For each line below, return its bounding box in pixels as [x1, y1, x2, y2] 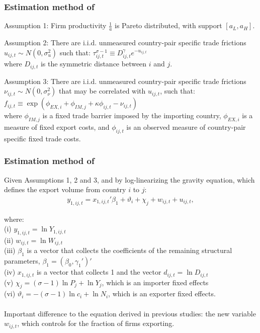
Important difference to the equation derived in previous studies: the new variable [4, 308, 256, 318]
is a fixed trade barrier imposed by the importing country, [42, 110, 221, 121]
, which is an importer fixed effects [102, 277, 209, 287]
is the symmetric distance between [40, 58, 147, 69]
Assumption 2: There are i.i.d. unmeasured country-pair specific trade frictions [4, 37, 246, 48]
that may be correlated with [58, 86, 146, 96]
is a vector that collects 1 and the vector [36, 267, 161, 277]
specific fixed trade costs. [4, 133, 81, 143]
